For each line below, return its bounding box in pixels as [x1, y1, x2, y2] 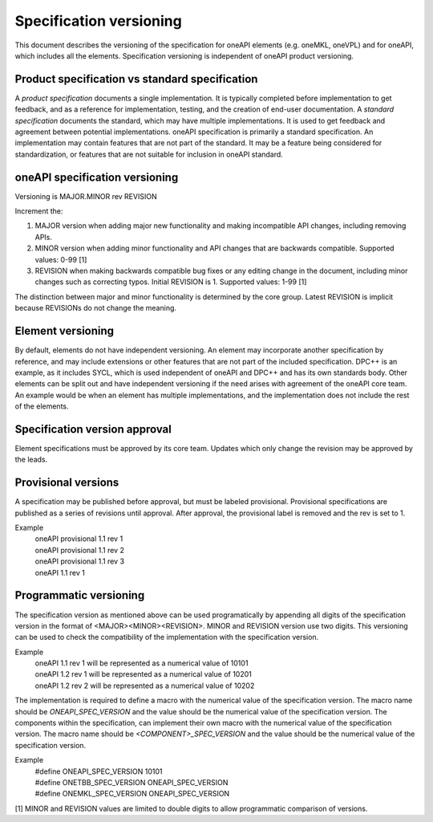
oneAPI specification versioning [14, 170, 179, 184]
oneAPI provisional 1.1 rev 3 [34, 556, 124, 566]
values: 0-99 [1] [34, 254, 87, 264]
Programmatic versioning [14, 588, 145, 602]
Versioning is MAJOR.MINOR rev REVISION [14, 191, 157, 201]
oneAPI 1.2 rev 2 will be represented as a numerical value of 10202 [34, 681, 255, 690]
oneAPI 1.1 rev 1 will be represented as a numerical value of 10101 [34, 658, 249, 668]
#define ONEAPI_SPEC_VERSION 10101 [34, 767, 164, 776]
